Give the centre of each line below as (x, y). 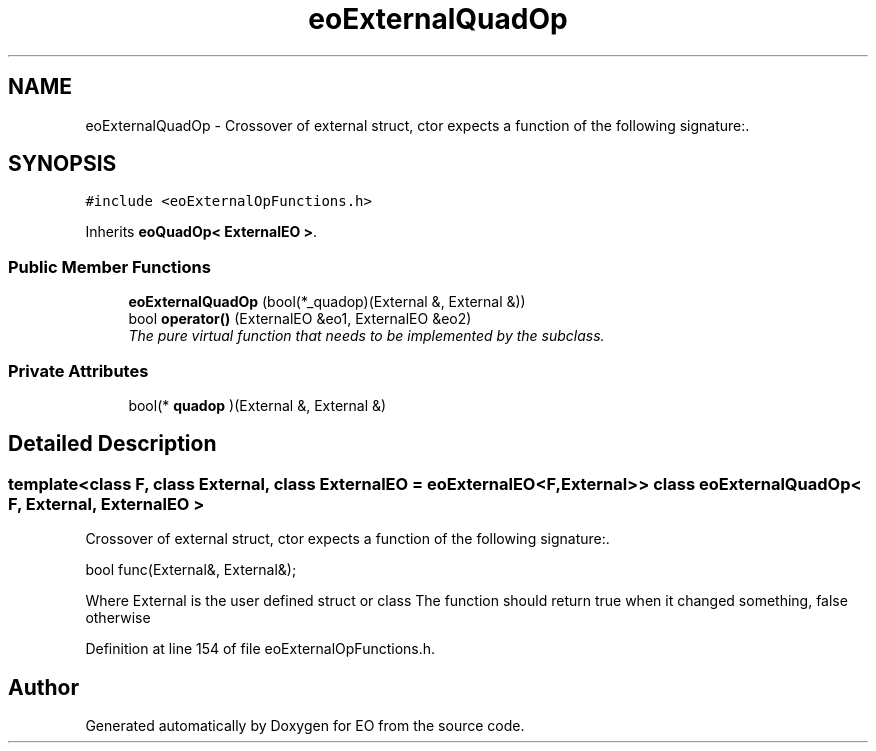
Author (43, 687)
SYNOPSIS (62, 164)
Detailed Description (112, 444)
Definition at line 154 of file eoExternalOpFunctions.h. (260, 649)
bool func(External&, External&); (191, 570)
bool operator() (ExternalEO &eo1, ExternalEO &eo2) (300, 319)
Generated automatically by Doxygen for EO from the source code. (305, 725)
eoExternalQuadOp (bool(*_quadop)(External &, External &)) (327, 302)
